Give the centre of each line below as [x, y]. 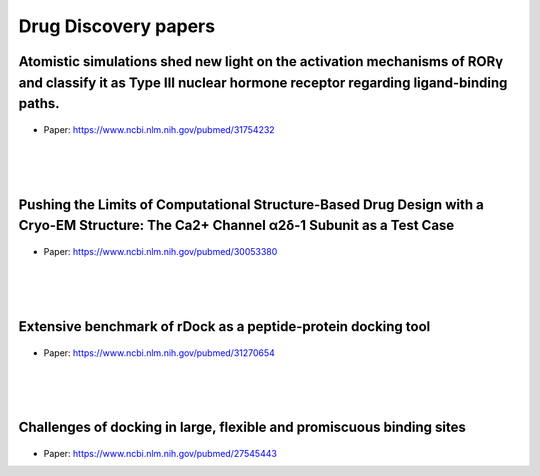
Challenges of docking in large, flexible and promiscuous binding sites [242, 427]
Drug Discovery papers [116, 26]
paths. [39, 103]
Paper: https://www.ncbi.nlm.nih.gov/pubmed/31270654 [159, 352]
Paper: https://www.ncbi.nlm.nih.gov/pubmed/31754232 [159, 129]
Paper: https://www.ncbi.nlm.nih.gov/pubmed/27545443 [160, 454]
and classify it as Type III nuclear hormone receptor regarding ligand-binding [263, 82]
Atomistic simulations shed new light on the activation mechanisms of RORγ [261, 61]
